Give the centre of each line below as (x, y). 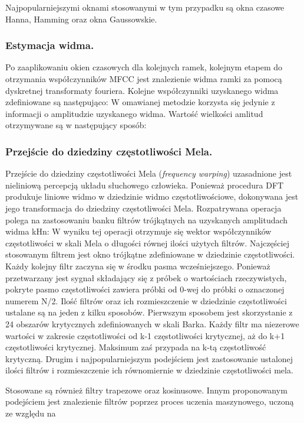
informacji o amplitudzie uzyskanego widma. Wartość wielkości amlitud (134, 113)
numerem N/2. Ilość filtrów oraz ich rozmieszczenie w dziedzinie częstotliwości (146, 300)
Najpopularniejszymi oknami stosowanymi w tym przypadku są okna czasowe (145, 7)
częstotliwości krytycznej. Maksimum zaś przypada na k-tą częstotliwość (136, 347)
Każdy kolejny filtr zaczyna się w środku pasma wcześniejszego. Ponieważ (138, 266)
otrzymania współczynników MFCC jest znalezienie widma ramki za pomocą (144, 79)
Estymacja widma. (50, 45)
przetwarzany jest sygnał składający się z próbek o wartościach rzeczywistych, (146, 277)
